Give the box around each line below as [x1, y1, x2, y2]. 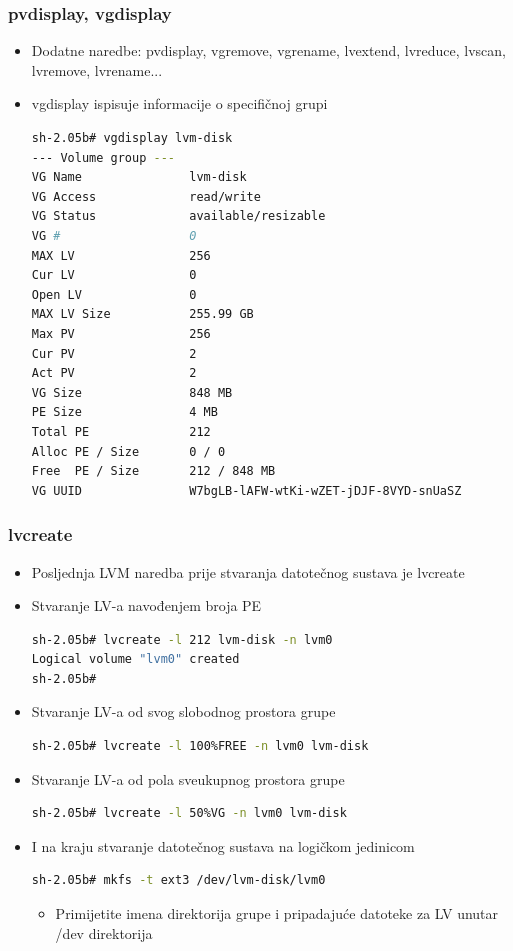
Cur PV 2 [31, 346, 197, 361]
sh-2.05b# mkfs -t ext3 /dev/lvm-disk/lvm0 [31, 873, 326, 888]
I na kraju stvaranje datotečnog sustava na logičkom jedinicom [31, 835, 415, 856]
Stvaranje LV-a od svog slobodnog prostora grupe [31, 701, 336, 722]
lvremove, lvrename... [31, 59, 163, 80]
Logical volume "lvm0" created [31, 652, 240, 667]
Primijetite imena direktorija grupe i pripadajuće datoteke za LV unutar [55, 903, 499, 924]
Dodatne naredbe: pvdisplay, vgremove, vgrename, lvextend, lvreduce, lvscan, [31, 40, 507, 61]
